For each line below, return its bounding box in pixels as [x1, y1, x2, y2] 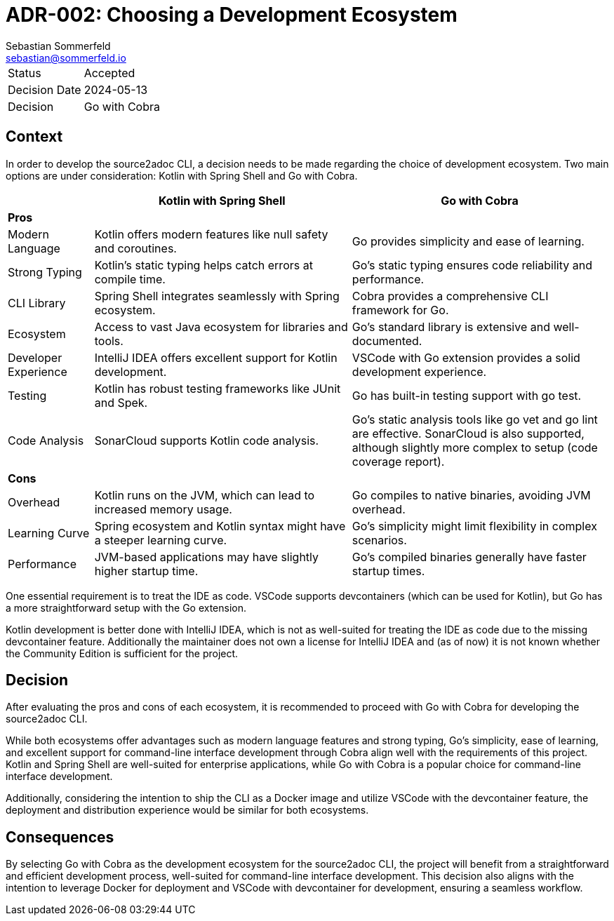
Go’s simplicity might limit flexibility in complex [352, 518, 597, 533]
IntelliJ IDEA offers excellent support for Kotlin [94, 350, 338, 365]
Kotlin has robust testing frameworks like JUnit [94, 381, 341, 396]
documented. [352, 333, 422, 348]
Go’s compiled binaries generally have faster [352, 549, 587, 564]
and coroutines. [94, 241, 177, 255]
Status [8, 65, 41, 80]
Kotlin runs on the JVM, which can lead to [94, 488, 315, 502]
